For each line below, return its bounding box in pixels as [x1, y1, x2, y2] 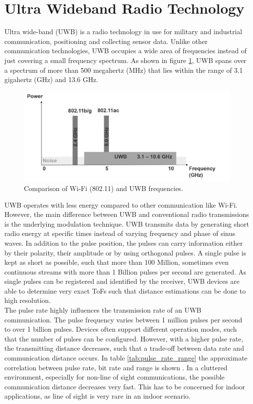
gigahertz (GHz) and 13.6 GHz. [4, 74, 98, 85]
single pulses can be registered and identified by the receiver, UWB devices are [4, 276, 240, 286]
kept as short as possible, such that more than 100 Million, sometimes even [4, 257, 229, 267]
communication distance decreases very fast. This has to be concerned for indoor [4, 381, 245, 391]
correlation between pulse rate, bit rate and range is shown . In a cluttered [4, 362, 228, 372]
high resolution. [4, 295, 51, 305]
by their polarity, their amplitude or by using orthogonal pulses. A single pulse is [4, 247, 246, 257]
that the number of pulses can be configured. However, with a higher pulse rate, [4, 333, 243, 343]
